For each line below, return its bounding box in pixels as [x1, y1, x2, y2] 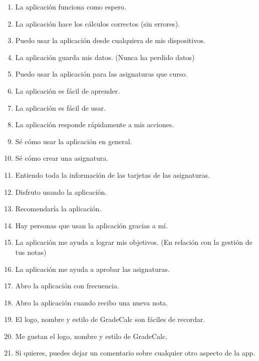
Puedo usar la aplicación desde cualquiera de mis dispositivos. [15, 35, 205, 46]
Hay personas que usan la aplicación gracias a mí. [15, 220, 168, 230]
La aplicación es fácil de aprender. [15, 85, 120, 96]
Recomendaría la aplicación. [15, 203, 102, 214]
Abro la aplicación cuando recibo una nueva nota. [15, 297, 168, 307]
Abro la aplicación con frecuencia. [15, 280, 119, 291]
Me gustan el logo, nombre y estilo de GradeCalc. [15, 330, 168, 341]
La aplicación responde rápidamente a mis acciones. [15, 119, 174, 130]
